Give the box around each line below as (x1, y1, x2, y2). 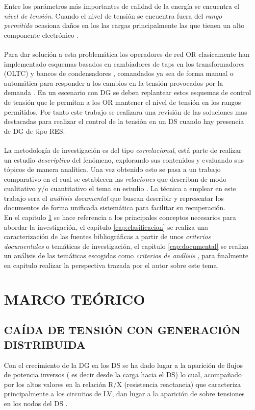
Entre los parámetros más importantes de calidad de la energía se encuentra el (4, 1, 239, 11)
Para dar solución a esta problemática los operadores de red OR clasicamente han (4, 48, 250, 59)
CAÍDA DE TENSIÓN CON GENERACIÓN (4, 322, 241, 338)
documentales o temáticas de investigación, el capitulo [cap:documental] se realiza (4, 241, 249, 251)
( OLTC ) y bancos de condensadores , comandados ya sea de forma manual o (4, 68, 234, 78)
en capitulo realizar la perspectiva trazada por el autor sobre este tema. (4, 260, 219, 270)
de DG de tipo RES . (4, 125, 65, 136)
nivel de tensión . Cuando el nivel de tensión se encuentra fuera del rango (4, 10, 222, 21)
